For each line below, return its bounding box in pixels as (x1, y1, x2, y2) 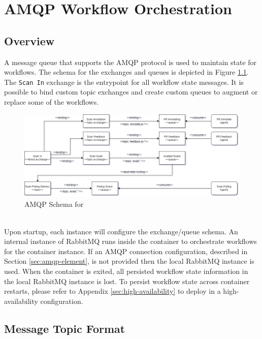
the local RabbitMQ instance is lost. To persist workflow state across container (4, 275, 250, 286)
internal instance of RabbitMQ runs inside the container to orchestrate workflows (4, 236, 257, 246)
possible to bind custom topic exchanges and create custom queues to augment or (4, 86, 258, 97)
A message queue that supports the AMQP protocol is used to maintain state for (4, 56, 257, 67)
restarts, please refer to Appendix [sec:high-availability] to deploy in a (4, 286, 221, 296)
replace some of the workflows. (4, 97, 99, 107)
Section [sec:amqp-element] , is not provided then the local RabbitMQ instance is (4, 256, 254, 266)
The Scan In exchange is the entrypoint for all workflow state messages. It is (4, 76, 244, 87)
